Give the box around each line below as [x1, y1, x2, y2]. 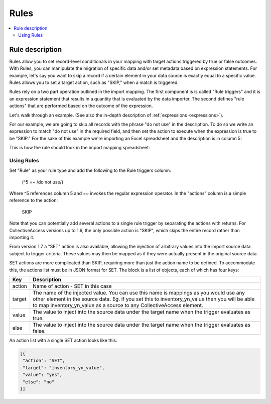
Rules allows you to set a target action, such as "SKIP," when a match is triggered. [9, 79, 179, 85]
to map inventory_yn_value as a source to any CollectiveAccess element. [33, 301, 203, 309]
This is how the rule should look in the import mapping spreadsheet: [9, 145, 150, 151]
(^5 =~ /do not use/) [22, 179, 64, 185]
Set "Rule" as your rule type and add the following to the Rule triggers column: [9, 167, 172, 173]
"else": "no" [23, 379, 55, 384]
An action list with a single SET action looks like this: [9, 337, 117, 343]
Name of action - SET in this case [33, 282, 112, 289]
